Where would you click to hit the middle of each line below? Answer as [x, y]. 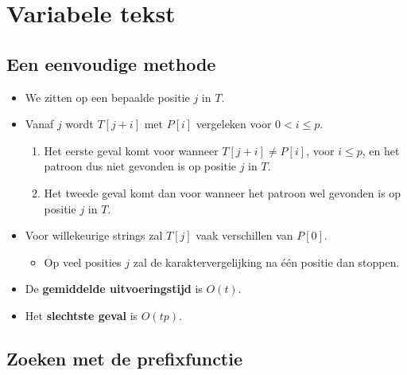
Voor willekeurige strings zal [94, 235]
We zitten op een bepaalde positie [107, 97]
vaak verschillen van [244, 235]
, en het [381, 150]
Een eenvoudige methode [111, 63]
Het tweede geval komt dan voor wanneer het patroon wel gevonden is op [223, 192]
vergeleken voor [234, 124]
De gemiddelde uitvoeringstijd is [114, 289]
